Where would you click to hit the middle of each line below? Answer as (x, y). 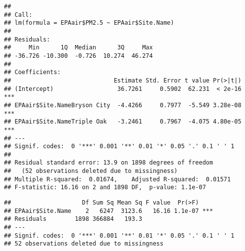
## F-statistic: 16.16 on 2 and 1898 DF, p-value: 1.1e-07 (105, 188)
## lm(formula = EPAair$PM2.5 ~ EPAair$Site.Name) (89, 23)
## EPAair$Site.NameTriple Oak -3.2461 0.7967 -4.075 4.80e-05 (123, 122)
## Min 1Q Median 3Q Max (78, 48)
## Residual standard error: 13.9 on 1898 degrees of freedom (109, 163)
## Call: (18, 15)
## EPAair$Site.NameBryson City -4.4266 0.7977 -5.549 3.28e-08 (123, 105)
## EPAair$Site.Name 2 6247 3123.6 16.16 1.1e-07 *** (109, 211)
